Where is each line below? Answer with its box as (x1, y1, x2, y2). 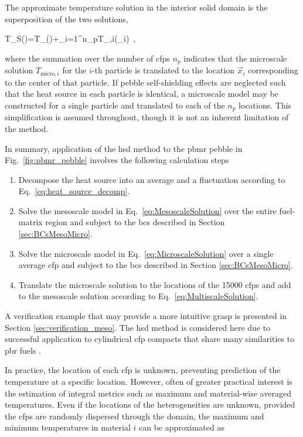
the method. (5, 122, 49, 134)
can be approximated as (139, 421, 224, 433)
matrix (18, 216, 43, 228)
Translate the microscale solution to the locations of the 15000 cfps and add (18, 278, 291, 290)
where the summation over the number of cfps (5, 52, 170, 64)
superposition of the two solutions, (5, 12, 128, 25)
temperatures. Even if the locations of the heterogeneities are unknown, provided (5, 398, 295, 411)
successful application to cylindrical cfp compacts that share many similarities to (5, 333, 295, 345)
